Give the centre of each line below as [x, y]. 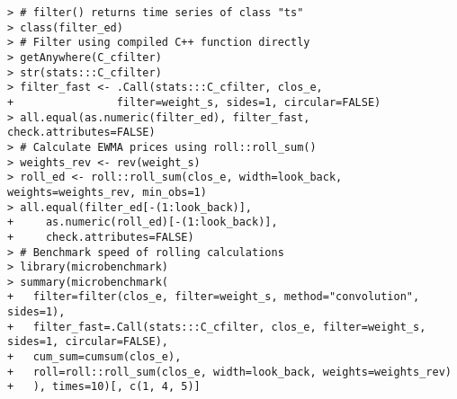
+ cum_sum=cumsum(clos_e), [94, 357]
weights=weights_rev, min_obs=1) [107, 192]
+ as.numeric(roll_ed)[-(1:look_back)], [143, 222]
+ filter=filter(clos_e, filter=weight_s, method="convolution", [214, 297]
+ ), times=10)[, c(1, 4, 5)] [104, 387]
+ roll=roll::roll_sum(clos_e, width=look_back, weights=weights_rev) [229, 372]
